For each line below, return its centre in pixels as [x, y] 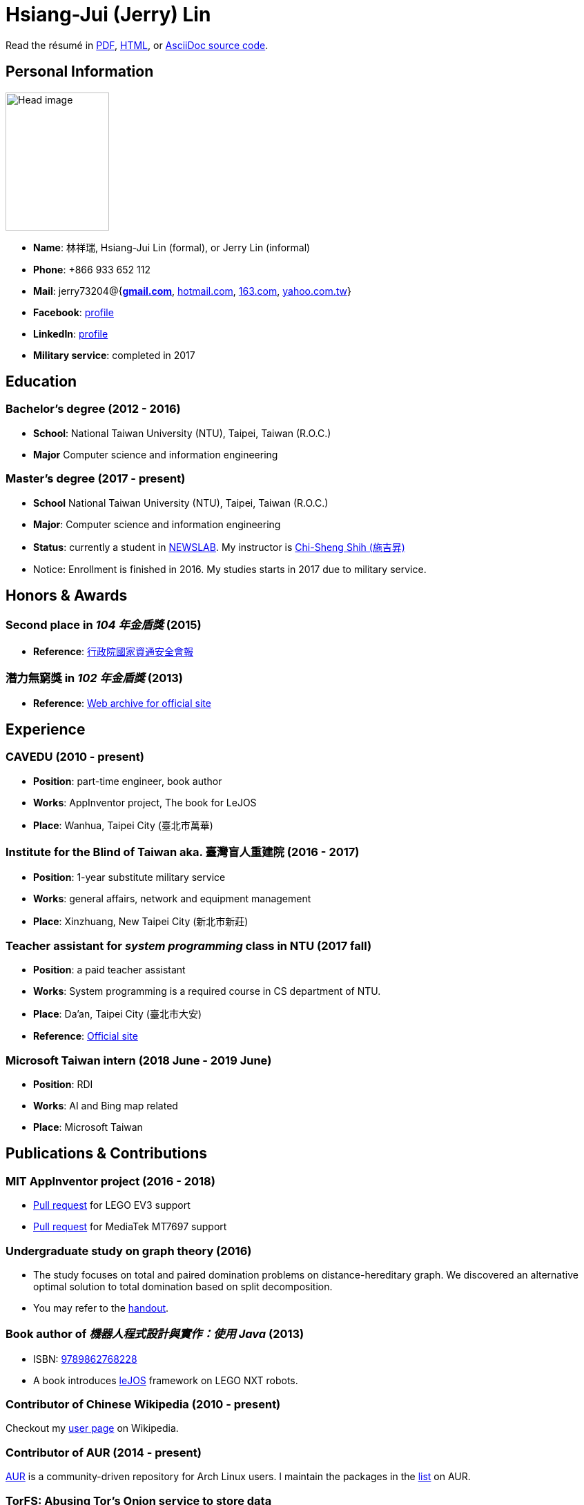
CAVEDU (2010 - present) [75, 757]
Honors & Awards [67, 595]
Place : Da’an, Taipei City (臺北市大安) [118, 1014]
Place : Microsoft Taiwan [88, 1127]
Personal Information [80, 72]
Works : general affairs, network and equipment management [172, 898]
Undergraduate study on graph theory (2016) [129, 1251]
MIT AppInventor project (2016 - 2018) [110, 1181]
